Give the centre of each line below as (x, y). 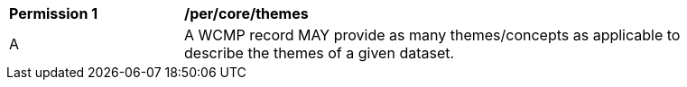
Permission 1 (54, 13)
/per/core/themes (246, 13)
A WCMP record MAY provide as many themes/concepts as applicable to (432, 35)
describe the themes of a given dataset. (320, 53)
